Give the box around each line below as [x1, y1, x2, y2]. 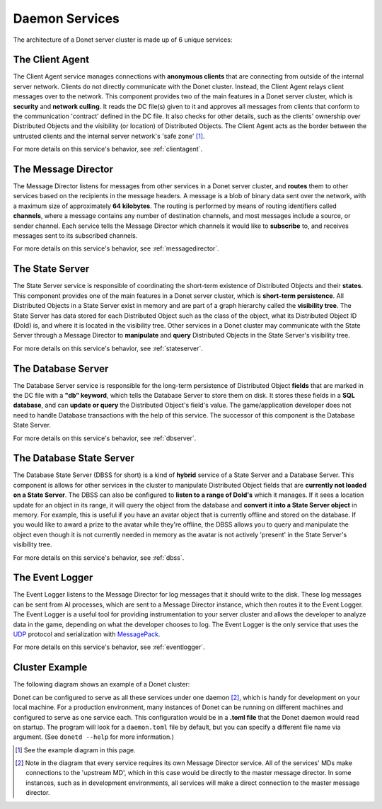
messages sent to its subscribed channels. [13, 231, 138, 240]
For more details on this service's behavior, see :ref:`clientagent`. [13, 145, 203, 154]
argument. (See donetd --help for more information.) [13, 733, 175, 741]
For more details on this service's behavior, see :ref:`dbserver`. [13, 434, 197, 442]
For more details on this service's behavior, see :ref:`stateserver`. [13, 344, 203, 352]
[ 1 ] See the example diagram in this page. [15, 745, 136, 754]
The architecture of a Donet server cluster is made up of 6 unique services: [13, 35, 233, 44]
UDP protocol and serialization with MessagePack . [13, 630, 161, 638]
